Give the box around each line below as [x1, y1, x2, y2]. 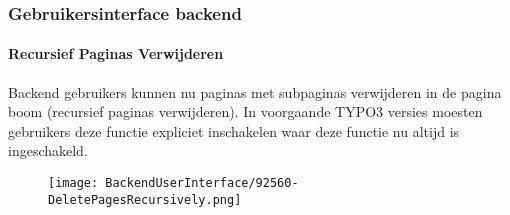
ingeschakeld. [8, 140, 88, 161]
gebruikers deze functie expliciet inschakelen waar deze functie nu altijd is [8, 120, 460, 141]
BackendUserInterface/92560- [105, 176, 299, 191]
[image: [48, 176, 99, 191]
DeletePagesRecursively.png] [48, 192, 242, 207]
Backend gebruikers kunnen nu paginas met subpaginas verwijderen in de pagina [8, 81, 502, 102]
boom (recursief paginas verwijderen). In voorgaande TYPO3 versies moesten [8, 101, 483, 122]
